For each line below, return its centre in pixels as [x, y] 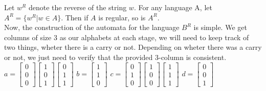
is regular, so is [122, 17]
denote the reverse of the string [77, 7]
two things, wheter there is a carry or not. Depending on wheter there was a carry [133, 47]
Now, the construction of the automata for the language [92, 27]
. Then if [75, 17]
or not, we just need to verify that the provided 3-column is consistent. [115, 57]
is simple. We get [220, 27]
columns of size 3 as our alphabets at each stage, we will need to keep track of [127, 37]
